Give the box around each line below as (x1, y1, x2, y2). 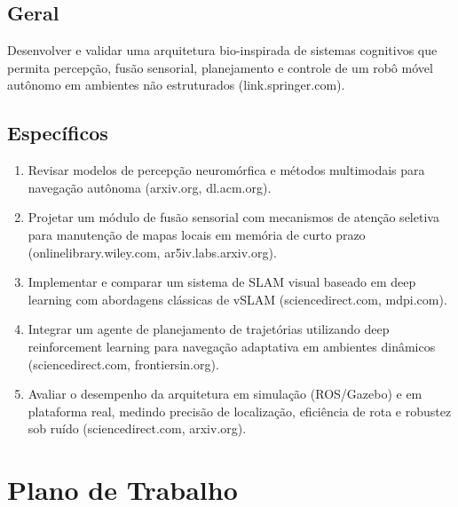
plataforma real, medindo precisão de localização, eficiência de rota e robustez (28, 401, 452, 420)
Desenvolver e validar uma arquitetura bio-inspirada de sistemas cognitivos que (7, 41, 438, 59)
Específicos (7, 119, 108, 147)
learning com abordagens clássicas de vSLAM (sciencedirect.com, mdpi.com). (28, 289, 447, 308)
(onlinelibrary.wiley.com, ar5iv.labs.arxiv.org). (28, 242, 277, 261)
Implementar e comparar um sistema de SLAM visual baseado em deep (28, 273, 416, 291)
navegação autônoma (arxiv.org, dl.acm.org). (28, 178, 272, 196)
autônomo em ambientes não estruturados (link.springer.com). (7, 75, 345, 94)
